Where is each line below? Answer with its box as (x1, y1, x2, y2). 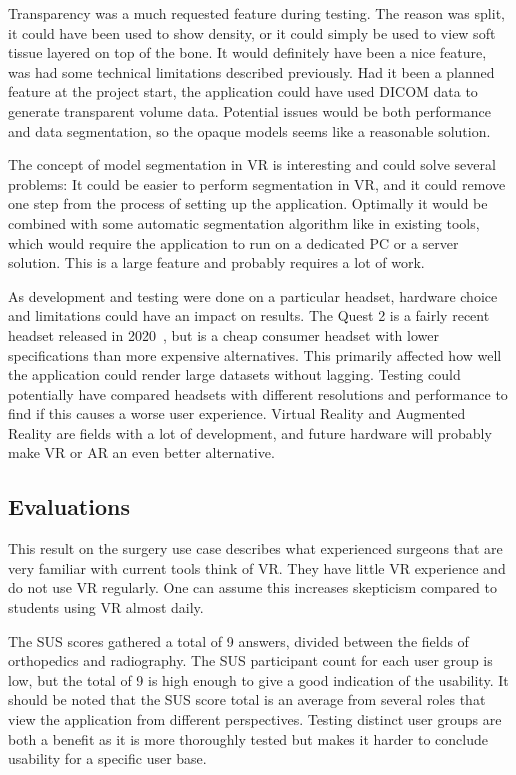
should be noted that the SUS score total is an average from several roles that (8, 689, 486, 710)
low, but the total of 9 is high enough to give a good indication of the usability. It (8, 669, 509, 690)
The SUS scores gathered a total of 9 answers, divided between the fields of (8, 630, 469, 651)
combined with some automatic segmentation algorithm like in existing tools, (8, 212, 480, 233)
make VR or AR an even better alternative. (8, 442, 275, 463)
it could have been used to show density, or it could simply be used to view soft (8, 22, 496, 43)
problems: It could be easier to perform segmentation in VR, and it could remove (8, 173, 506, 194)
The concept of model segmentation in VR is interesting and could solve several (8, 154, 496, 175)
